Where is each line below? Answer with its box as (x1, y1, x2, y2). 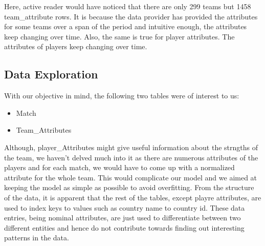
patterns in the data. (4, 232, 69, 243)
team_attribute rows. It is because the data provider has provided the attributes (4, 11, 258, 22)
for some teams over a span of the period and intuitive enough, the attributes (4, 21, 247, 32)
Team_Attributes (16, 125, 72, 135)
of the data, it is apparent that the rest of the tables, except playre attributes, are (4, 192, 261, 202)
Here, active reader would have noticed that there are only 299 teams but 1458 (4, 1, 251, 11)
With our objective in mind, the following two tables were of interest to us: (4, 90, 239, 101)
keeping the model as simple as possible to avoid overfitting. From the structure (4, 182, 254, 193)
